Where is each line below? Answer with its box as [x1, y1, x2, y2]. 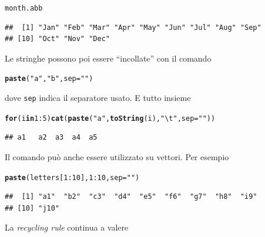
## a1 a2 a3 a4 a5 [5, 133, 98, 142]
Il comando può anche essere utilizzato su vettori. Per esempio [5, 151, 229, 162]
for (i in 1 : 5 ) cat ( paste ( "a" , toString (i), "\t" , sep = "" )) [5, 114, 216, 123]
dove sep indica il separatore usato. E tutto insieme [5, 92, 191, 104]
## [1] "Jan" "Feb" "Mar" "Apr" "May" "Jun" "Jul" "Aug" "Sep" [5, 23, 261, 32]
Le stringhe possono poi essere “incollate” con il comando [5, 52, 212, 64]
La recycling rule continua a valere [5, 221, 129, 233]
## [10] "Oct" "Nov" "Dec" [5, 35, 110, 43]
